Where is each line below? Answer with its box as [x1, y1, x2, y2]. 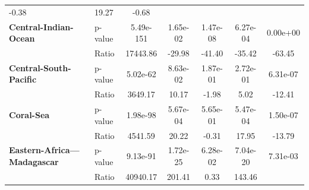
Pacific [9, 73, 37, 85]
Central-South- [9, 61, 71, 74]
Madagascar [9, 156, 59, 168]
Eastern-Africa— [9, 144, 80, 156]
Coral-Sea [9, 108, 50, 121]
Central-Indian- [9, 20, 74, 33]
